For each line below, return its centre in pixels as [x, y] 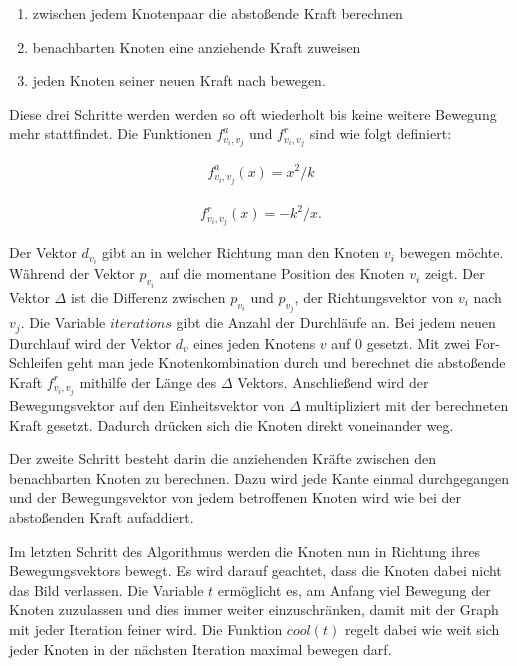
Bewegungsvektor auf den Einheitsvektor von [147, 405]
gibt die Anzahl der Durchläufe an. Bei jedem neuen [336, 322]
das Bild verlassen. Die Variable [106, 589]
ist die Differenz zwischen [148, 296]
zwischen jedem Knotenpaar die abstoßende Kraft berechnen [217, 13]
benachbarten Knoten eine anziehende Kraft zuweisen [196, 46]
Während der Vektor [72, 273]
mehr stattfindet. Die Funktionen [110, 133]
